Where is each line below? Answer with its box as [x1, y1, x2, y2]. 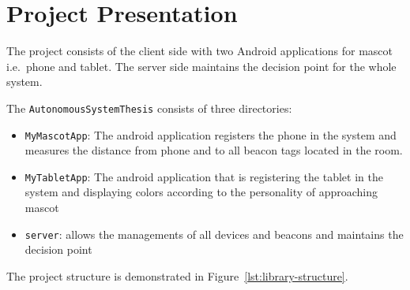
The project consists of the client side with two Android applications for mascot [6, 43, 393, 59]
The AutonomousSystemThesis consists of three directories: [6, 99, 292, 116]
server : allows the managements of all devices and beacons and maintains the [24, 225, 404, 242]
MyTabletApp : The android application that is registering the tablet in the [24, 168, 383, 184]
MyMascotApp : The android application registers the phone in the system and [24, 126, 397, 143]
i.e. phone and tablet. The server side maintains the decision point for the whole [6, 58, 397, 74]
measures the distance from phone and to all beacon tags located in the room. [24, 142, 403, 158]
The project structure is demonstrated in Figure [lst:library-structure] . [6, 267, 348, 284]
